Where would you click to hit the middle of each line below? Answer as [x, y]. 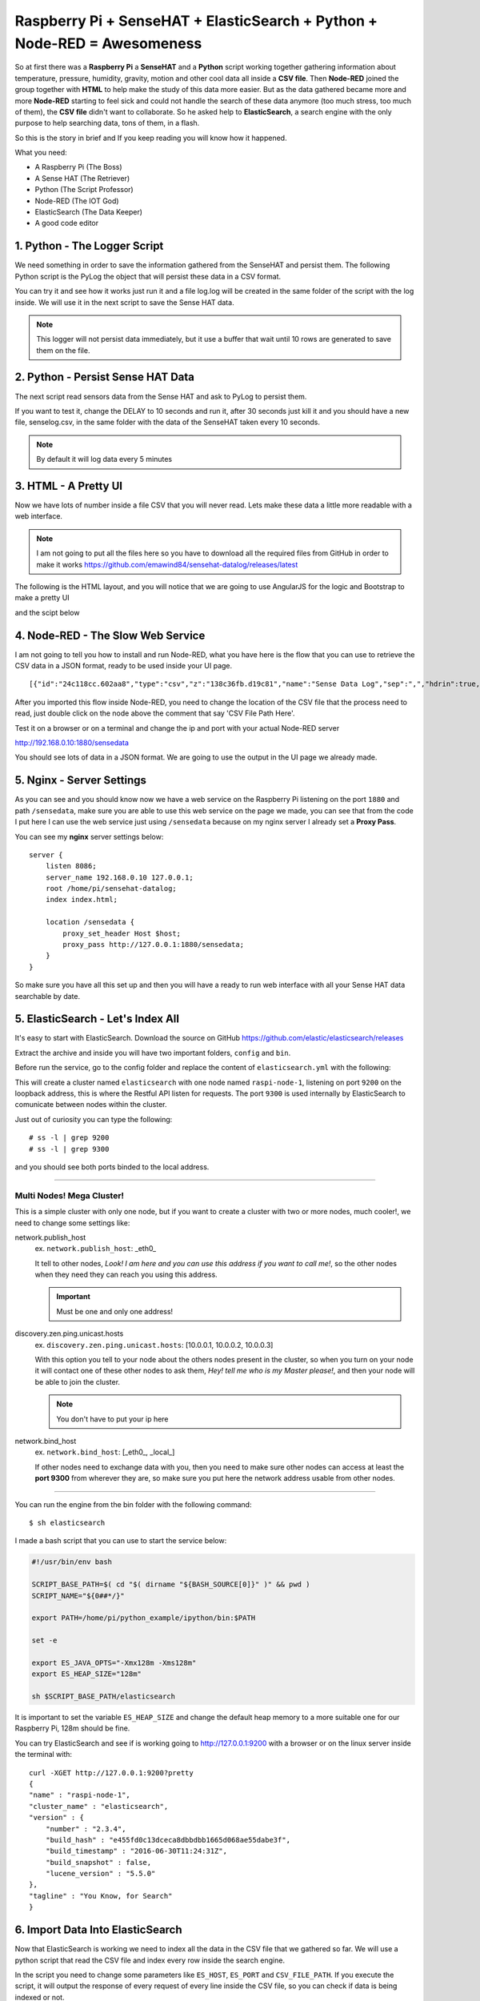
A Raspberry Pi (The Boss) [79, 167]
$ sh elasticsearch [67, 1522]
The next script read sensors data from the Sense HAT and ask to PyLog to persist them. [161, 396]
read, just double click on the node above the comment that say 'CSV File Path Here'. [155, 713]
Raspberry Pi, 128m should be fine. [72, 1728]
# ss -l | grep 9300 [69, 1149]
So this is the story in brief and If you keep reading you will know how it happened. [151, 138]
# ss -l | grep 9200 [69, 1138]
